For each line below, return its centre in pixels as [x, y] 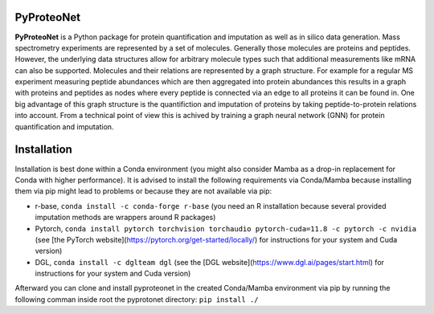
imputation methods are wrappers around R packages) [125, 218]
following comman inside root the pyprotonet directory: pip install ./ [137, 299]
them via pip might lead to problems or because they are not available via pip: [143, 191]
